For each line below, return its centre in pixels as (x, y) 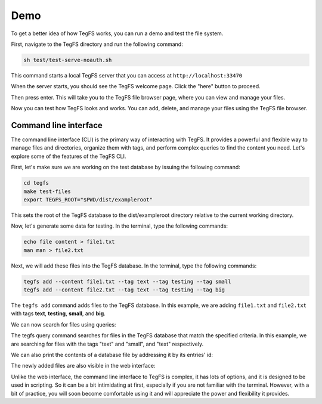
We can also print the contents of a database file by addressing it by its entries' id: (112, 355)
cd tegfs (36, 183)
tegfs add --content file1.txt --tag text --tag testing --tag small (127, 281)
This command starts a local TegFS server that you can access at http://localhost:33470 (127, 75)
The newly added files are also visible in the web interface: (83, 366)
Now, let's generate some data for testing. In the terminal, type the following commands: (120, 226)
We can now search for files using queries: (64, 324)
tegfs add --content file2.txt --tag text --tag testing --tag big (124, 290)
